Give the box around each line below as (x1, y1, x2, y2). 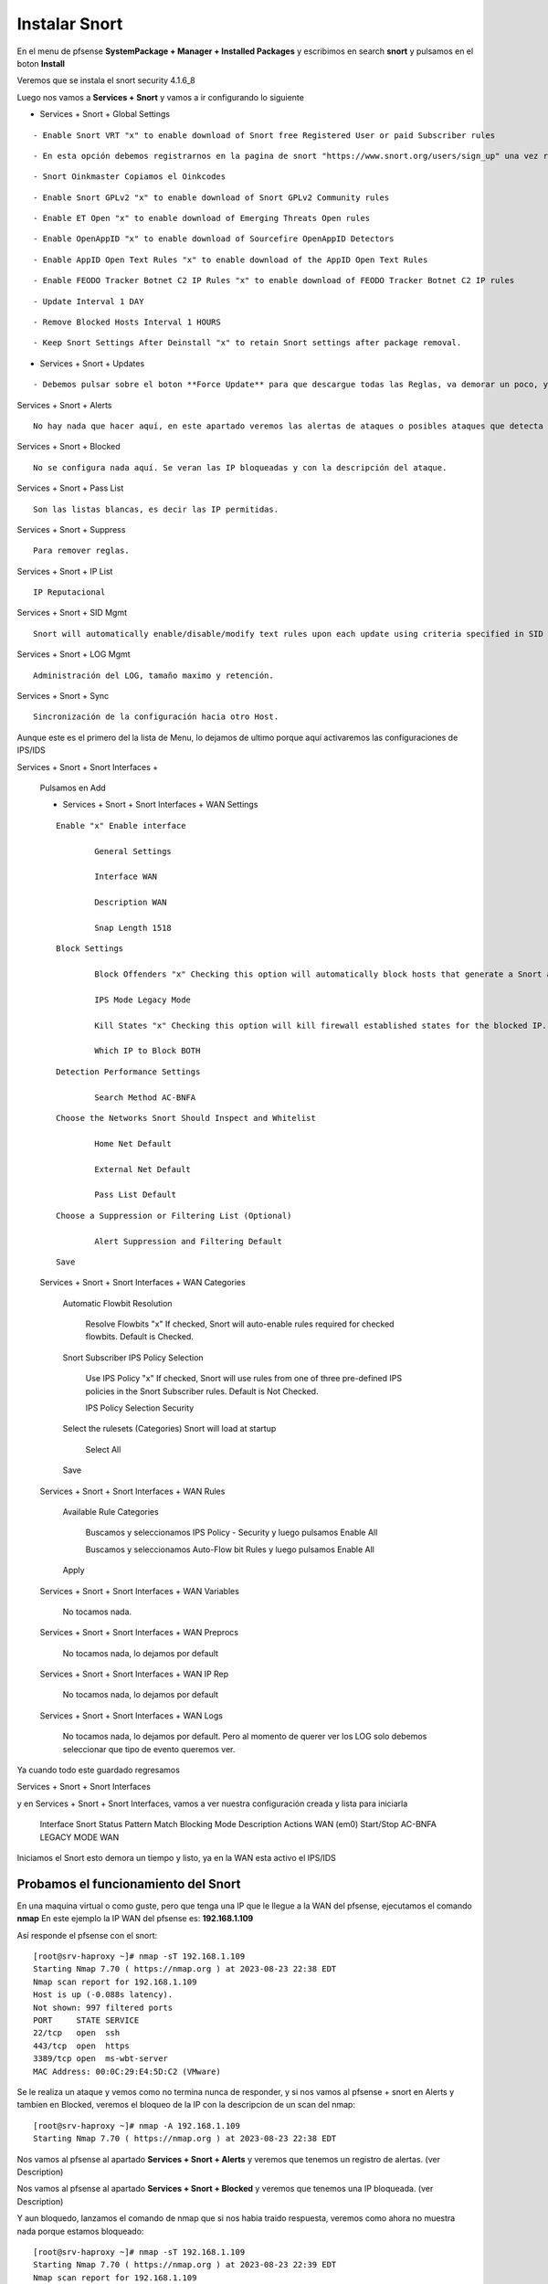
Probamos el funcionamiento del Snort (16, 1876, 241, 1891)
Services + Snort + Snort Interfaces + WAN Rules (39, 1486, 226, 1496)
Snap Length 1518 (94, 923, 173, 933)
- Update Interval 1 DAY (33, 296, 144, 306)
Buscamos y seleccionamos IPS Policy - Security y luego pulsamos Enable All (85, 1527, 378, 1539)
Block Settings (56, 944, 124, 954)
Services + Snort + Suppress (16, 523, 126, 534)
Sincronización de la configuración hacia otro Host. (33, 712, 279, 722)
